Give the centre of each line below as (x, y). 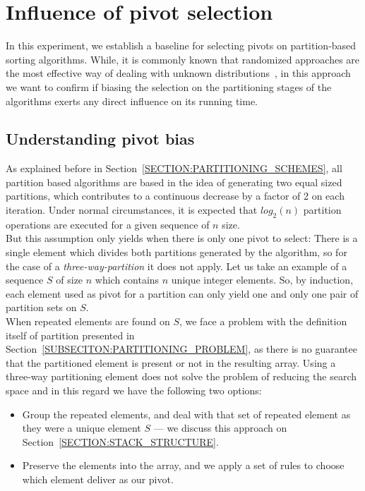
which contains (127, 280)
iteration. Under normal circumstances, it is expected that (132, 210)
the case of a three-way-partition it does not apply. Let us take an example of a (176, 266)
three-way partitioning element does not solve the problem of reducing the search (181, 376)
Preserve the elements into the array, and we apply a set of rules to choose (183, 465)
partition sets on (41, 307)
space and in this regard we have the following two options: (134, 390)
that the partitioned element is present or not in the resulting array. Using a (171, 362)
